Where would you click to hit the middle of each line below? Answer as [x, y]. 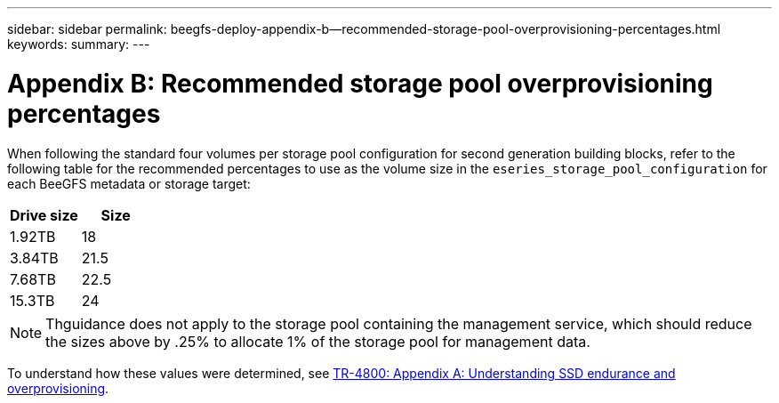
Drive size [44, 215]
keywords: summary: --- [79, 44]
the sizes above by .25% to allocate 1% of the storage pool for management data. [318, 341]
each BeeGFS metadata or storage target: [129, 183]
